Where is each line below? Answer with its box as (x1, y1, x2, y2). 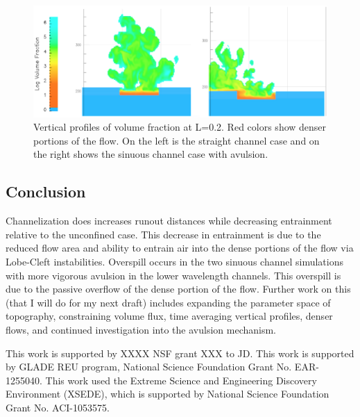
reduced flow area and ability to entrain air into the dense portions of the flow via (6, 240, 354, 255)
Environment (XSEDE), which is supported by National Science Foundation (6, 386, 329, 401)
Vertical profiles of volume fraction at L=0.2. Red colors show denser (33, 120, 327, 134)
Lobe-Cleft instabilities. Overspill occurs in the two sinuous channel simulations (6, 254, 344, 269)
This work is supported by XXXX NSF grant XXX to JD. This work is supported (6, 345, 354, 360)
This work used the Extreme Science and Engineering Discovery (45, 373, 317, 387)
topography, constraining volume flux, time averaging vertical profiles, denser (6, 309, 333, 323)
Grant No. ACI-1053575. (6, 400, 110, 414)
